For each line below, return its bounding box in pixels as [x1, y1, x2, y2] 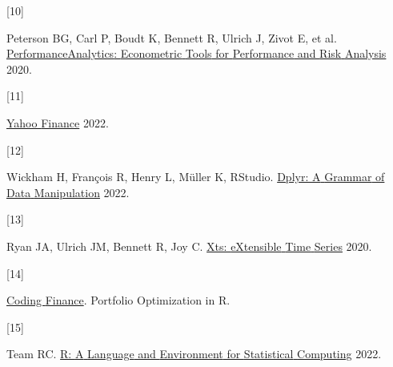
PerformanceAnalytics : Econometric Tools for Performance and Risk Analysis [6, 45, 387, 62]
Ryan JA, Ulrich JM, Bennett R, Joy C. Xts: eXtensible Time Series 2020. [6, 237, 372, 254]
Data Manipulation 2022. [6, 183, 130, 200]
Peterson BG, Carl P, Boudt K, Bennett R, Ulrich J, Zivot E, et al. [6, 29, 337, 46]
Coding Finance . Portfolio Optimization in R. [6, 292, 231, 309]
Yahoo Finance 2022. [6, 114, 109, 131]
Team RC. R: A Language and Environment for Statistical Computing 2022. [6, 345, 382, 362]
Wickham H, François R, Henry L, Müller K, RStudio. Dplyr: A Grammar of [6, 168, 385, 185]
